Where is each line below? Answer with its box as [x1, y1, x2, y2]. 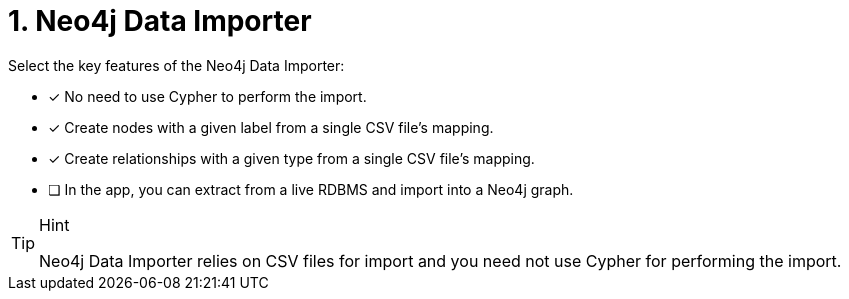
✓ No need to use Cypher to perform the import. [48, 87, 367, 105]
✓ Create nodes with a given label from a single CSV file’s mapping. [48, 118, 494, 136]
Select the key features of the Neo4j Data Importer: [8, 56, 345, 74]
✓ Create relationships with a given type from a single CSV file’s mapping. [48, 149, 535, 167]
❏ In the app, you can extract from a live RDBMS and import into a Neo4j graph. [48, 180, 574, 198]
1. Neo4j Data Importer [8, 4, 312, 38]
